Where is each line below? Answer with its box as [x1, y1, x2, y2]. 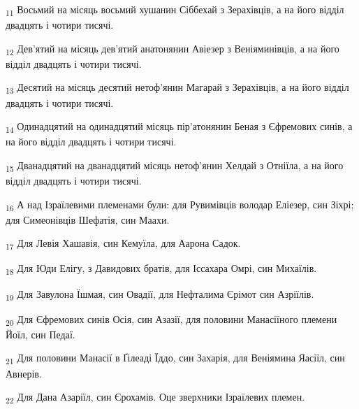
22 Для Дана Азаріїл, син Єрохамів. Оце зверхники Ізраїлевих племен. [6, 389, 305, 406]
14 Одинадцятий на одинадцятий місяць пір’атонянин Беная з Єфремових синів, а [6, 119, 353, 135]
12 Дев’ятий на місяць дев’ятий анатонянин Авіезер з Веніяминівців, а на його [6, 41, 339, 57]
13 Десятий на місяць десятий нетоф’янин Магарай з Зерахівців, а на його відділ [6, 80, 349, 96]
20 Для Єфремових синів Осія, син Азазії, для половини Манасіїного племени [6, 311, 337, 328]
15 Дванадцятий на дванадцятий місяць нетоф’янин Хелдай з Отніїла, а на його [6, 157, 344, 174]
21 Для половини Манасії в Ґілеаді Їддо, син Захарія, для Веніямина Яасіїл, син [6, 350, 345, 367]
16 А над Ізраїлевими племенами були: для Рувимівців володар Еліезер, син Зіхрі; [6, 196, 354, 213]
